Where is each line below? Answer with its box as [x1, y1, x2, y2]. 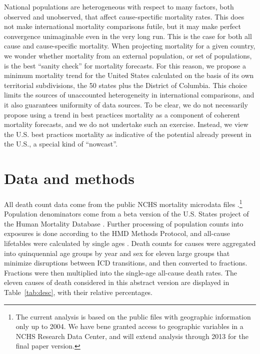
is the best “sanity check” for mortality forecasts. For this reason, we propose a [4, 60, 246, 70]
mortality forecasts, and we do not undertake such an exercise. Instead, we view [4, 119, 248, 129]
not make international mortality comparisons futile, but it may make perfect [4, 21, 241, 31]
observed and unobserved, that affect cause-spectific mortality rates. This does [4, 11, 244, 21]
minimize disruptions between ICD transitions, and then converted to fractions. [4, 257, 247, 268]
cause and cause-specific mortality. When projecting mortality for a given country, [4, 40, 255, 51]
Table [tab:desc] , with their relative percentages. [4, 287, 153, 297]
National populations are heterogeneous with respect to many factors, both [4, 1, 234, 11]
